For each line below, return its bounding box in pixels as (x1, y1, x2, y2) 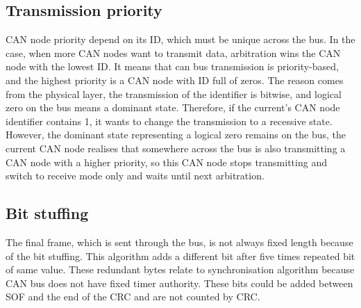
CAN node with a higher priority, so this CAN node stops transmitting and (6, 154, 327, 169)
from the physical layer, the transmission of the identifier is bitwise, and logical (6, 86, 342, 101)
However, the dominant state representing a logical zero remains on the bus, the (6, 127, 346, 142)
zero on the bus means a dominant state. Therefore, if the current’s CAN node (6, 100, 340, 115)
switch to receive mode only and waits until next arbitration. (6, 168, 265, 183)
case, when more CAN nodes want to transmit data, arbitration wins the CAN (6, 45, 341, 60)
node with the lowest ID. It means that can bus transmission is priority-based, (6, 59, 339, 74)
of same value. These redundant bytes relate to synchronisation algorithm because (6, 262, 355, 277)
